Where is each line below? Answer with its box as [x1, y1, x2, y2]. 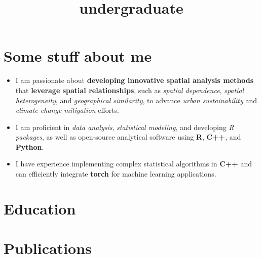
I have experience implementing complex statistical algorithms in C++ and [15, 158, 252, 169]
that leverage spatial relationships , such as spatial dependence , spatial [15, 84, 244, 95]
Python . [15, 141, 44, 152]
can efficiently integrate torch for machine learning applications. [15, 168, 216, 179]
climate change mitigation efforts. [15, 105, 119, 115]
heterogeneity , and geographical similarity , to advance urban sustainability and [15, 95, 257, 105]
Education [4, 198, 76, 219]
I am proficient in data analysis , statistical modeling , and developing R [15, 121, 234, 132]
